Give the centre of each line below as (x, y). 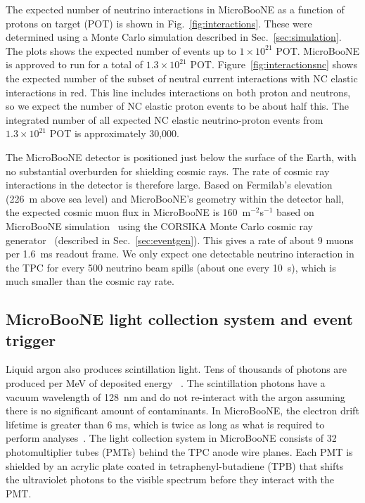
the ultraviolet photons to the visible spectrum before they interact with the (170, 479)
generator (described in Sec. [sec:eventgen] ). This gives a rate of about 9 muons (180, 240)
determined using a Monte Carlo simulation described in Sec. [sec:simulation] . (174, 37)
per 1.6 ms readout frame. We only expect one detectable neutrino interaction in (180, 254)
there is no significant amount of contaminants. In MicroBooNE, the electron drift (182, 410)
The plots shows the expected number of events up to (121, 50)
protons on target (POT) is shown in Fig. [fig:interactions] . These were (159, 23)
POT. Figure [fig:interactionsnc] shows (274, 64)
